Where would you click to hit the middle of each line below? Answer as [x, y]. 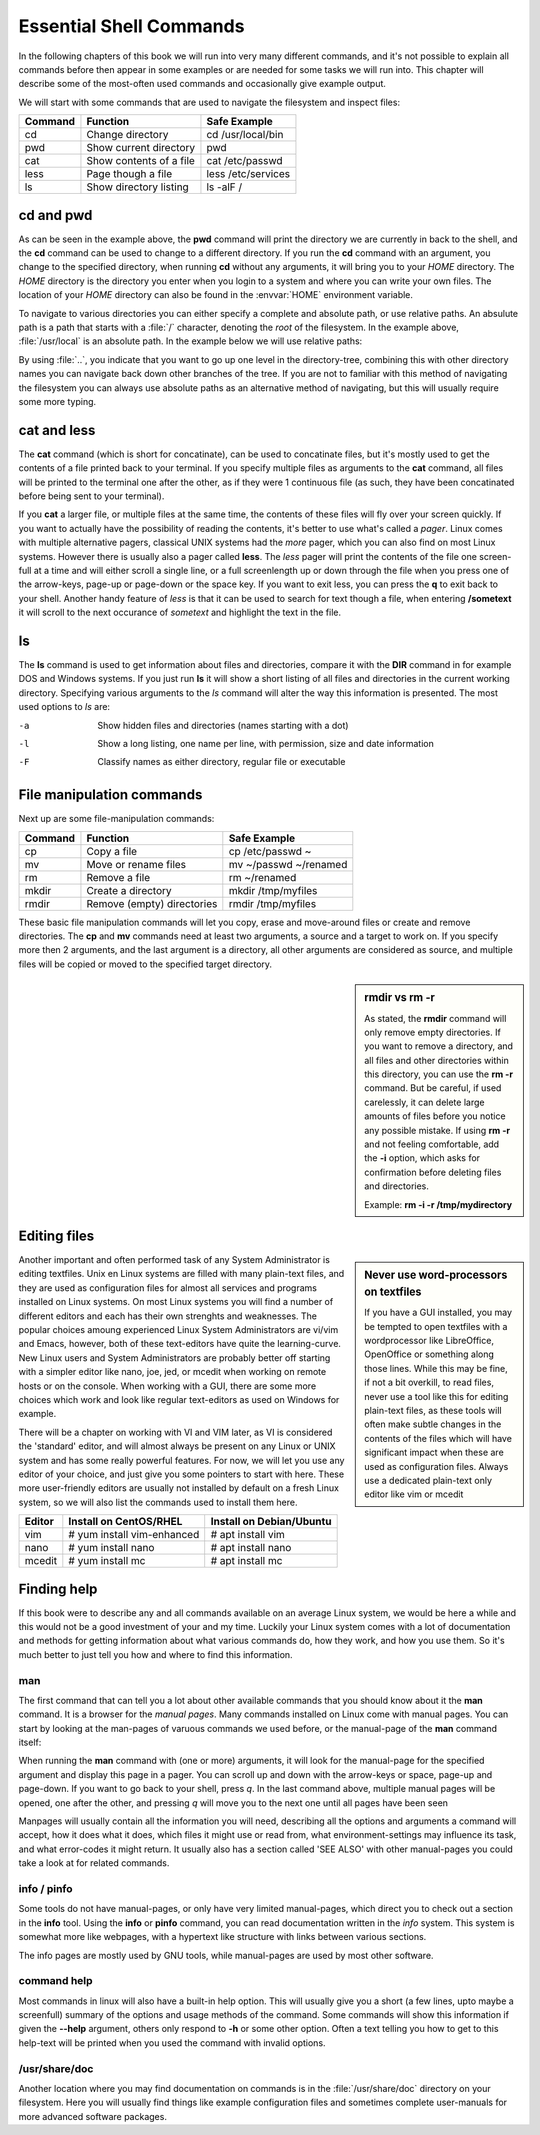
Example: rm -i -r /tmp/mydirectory [438, 1204]
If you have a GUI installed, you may [438, 1312]
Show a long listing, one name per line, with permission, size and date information [265, 743]
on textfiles [393, 1292]
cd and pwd [55, 215]
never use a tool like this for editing [436, 1396]
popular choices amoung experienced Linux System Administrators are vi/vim [178, 1330]
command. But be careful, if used [433, 1088]
